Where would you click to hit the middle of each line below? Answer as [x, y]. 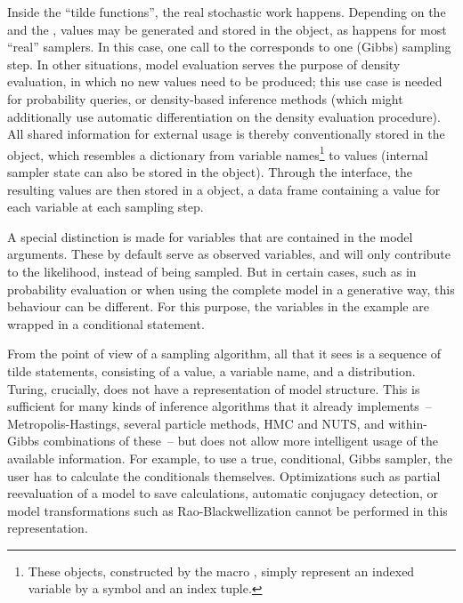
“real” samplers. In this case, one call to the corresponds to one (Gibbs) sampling [229, 47]
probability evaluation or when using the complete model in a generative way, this [231, 289]
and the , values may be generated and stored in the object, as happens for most [227, 29]
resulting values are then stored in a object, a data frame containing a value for [224, 189]
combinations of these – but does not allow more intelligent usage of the [240, 441]
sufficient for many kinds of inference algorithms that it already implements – [219, 406]
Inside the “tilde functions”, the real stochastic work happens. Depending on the [227, 12]
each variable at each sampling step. [106, 207]
